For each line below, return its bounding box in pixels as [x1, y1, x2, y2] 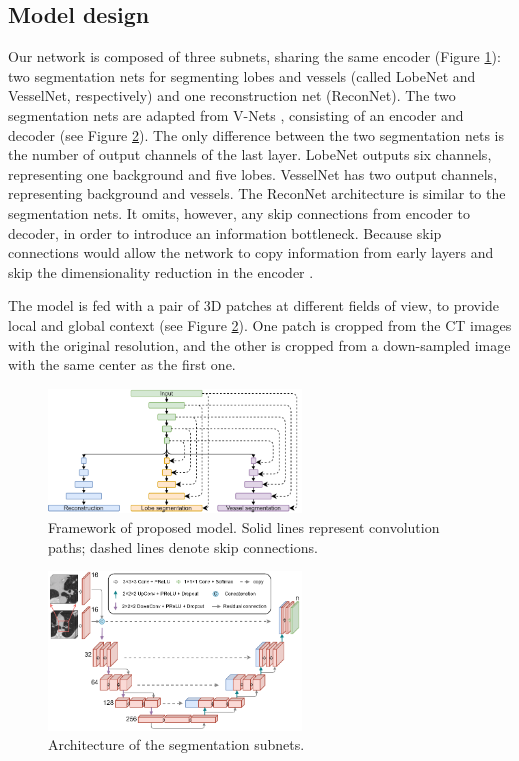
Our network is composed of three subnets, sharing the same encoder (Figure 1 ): [8, 46, 501, 67]
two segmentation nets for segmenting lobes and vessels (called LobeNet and [8, 65, 476, 86]
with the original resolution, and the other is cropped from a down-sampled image [8, 334, 511, 355]
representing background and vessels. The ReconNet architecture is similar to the [8, 183, 506, 204]
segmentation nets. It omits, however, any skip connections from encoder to [8, 202, 471, 223]
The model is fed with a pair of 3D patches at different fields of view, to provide [8, 295, 499, 316]
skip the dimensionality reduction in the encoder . [8, 261, 314, 282]
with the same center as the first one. [8, 354, 236, 375]
